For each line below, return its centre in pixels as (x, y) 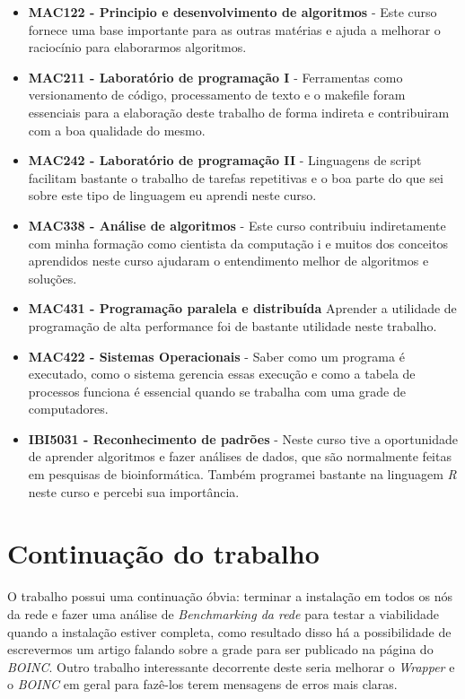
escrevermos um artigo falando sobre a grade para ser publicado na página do (220, 649)
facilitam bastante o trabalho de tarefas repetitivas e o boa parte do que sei (236, 177)
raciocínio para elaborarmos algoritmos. (137, 47)
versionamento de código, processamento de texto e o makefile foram (217, 95)
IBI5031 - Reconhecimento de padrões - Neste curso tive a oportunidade (243, 438)
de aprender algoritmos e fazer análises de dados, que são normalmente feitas (240, 456)
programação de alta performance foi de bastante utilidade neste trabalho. (232, 325)
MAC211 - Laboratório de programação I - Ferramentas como (215, 77)
